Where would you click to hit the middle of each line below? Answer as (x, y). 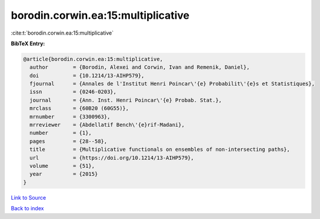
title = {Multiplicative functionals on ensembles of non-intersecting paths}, (160, 149)
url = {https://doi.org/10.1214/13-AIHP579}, (112, 158)
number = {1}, (61, 133)
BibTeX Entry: (28, 43)
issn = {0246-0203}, (73, 92)
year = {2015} (64, 174)
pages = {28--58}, (69, 141)
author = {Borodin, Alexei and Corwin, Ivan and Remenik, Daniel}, (140, 67)
